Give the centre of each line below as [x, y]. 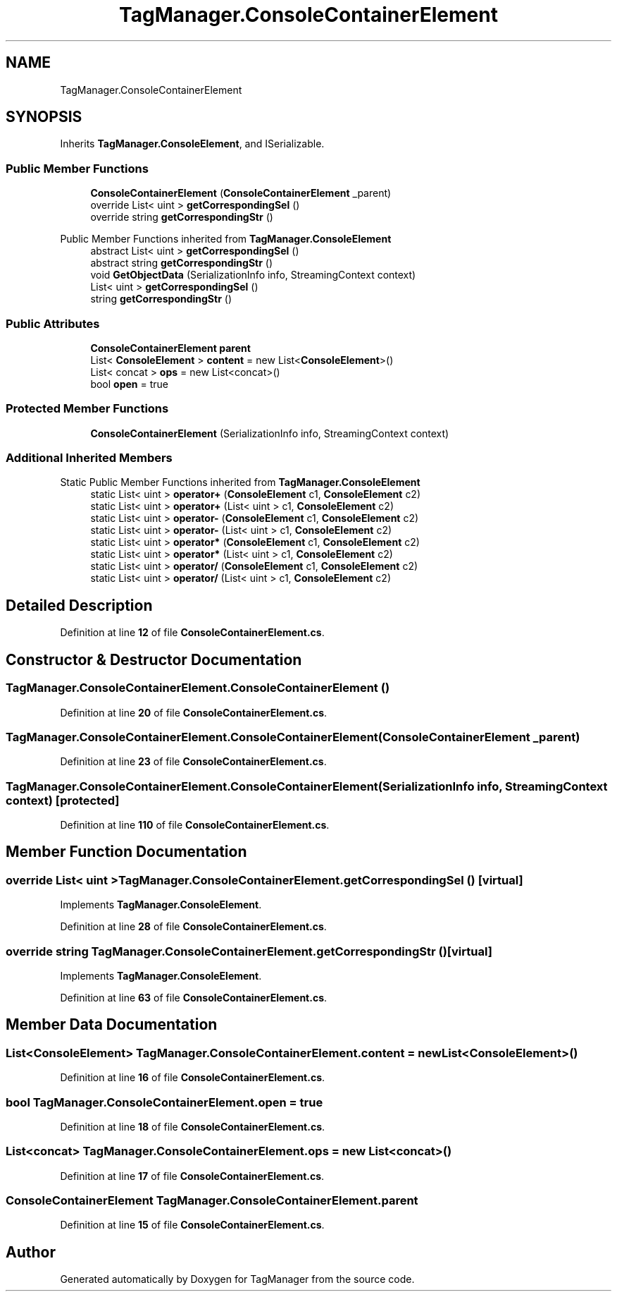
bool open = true [129, 384]
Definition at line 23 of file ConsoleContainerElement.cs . [193, 762]
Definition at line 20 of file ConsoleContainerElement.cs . [194, 712]
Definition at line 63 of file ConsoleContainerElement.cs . [194, 997]
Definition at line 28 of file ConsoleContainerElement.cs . [193, 927]
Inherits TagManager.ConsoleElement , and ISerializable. [192, 144]
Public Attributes [53, 323]
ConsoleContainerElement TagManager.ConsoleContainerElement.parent [212, 1201]
